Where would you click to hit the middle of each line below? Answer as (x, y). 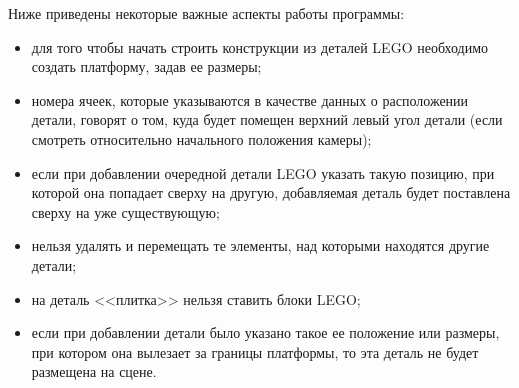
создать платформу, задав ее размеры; (146, 66)
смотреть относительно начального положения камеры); (201, 138)
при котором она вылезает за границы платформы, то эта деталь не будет (255, 351)
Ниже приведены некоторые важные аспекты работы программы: (206, 13)
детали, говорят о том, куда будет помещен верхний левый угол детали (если (267, 119)
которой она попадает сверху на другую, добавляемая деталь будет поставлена (271, 192)
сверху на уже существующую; (125, 211)
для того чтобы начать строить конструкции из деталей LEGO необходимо (260, 46)
